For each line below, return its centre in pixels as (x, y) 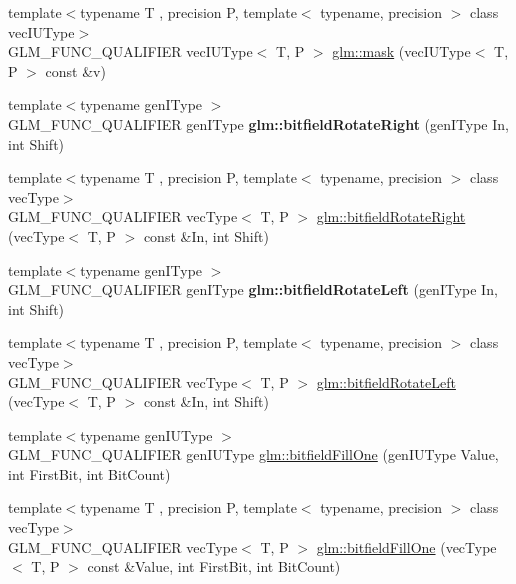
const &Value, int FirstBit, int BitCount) (214, 566)
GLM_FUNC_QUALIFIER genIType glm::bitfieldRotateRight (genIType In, (258, 123)
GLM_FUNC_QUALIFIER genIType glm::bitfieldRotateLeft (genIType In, (253, 289)
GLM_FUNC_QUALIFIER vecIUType (130, 51)
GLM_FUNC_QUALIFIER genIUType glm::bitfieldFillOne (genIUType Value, (253, 454)
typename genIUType (146, 434)
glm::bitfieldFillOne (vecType (406, 546)
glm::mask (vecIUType (401, 51)
